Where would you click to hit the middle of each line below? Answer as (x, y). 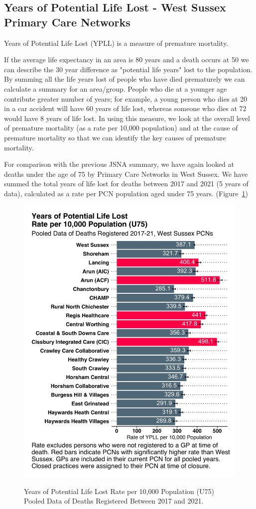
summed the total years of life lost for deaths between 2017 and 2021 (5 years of (126, 184)
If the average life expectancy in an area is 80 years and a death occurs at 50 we (127, 60)
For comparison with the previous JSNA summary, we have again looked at (119, 164)
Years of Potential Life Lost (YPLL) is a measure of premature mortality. (116, 43)
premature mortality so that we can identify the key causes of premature (115, 137)
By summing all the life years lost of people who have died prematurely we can (125, 79)
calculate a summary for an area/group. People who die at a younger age (116, 88)
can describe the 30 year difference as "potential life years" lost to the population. (128, 69)
